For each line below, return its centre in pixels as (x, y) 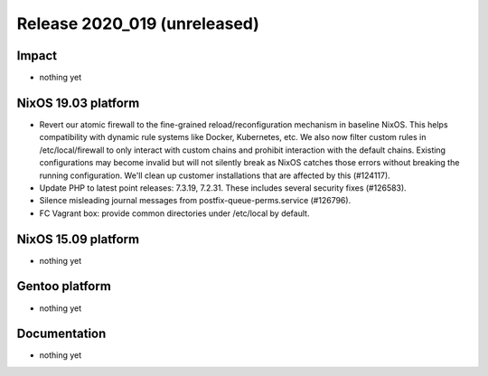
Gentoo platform (64, 286)
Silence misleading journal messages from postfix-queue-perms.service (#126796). (195, 201)
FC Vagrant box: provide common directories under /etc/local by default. (174, 213)
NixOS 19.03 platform (78, 103)
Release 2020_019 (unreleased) (138, 23)
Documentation (61, 334)
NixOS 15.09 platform (78, 239)
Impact (37, 56)
